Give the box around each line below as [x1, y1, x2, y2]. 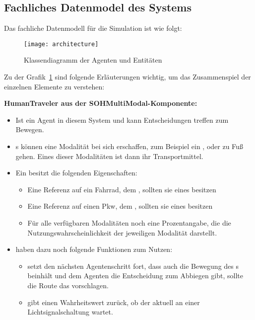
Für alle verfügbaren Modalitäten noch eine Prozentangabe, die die [27, 217, 231, 228]
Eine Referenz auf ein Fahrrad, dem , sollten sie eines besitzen [27, 184, 216, 194]
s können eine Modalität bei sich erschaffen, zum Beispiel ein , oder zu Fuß [15, 141, 243, 152]
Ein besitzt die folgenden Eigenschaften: [15, 167, 137, 178]
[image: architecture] [24, 40, 99, 48]
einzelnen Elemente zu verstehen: [4, 81, 105, 91]
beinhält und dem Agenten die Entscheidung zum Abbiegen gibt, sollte [27, 270, 243, 281]
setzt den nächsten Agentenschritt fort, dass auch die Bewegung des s [27, 260, 239, 271]
